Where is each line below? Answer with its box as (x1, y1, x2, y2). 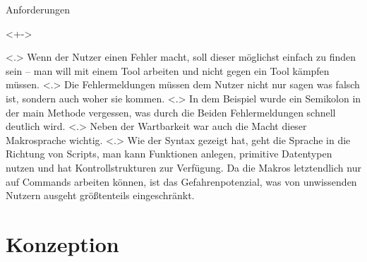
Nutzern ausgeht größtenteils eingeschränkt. (6, 188, 195, 203)
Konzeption (6, 229, 119, 258)
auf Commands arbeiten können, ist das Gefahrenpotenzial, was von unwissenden (6, 174, 357, 189)
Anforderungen (6, 2, 71, 16)
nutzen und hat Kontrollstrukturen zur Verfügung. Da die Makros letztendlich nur (6, 160, 361, 174)
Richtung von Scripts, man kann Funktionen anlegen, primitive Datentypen (6, 146, 332, 161)
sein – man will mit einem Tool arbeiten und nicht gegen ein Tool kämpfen (6, 63, 330, 78)
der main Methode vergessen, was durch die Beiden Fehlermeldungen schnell (6, 105, 336, 119)
